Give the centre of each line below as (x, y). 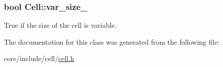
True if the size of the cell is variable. (60, 25)
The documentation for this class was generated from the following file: (112, 41)
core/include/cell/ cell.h (39, 58)
